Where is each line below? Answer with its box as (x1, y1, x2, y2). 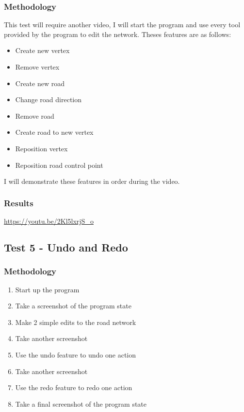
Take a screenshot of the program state (15, 301, 131, 311)
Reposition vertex (15, 143, 68, 153)
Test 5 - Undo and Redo (4, 239, 128, 254)
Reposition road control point (15, 160, 103, 170)
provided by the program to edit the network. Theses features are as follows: (4, 29, 231, 39)
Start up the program (15, 284, 80, 294)
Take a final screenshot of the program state (15, 398, 147, 409)
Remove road (15, 110, 54, 121)
